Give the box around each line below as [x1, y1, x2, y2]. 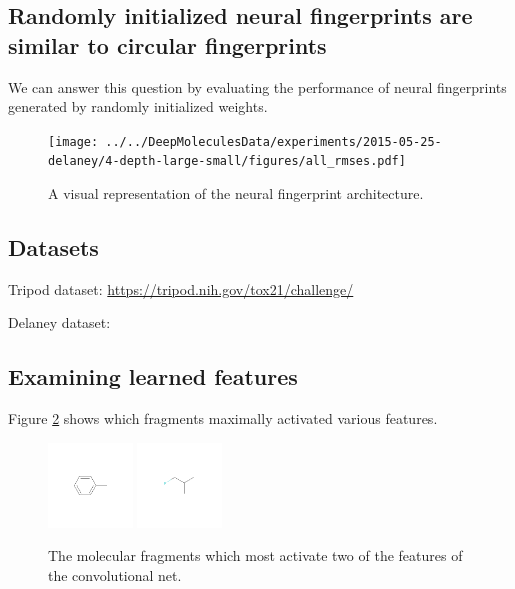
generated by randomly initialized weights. [8, 96, 268, 117]
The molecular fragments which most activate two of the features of [48, 545, 463, 566]
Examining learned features [8, 361, 298, 392]
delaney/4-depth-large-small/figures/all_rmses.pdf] [48, 154, 406, 169]
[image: [48, 134, 99, 149]
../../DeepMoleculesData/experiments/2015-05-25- [105, 134, 442, 149]
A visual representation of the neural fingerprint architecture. [48, 183, 424, 204]
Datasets [8, 232, 99, 263]
